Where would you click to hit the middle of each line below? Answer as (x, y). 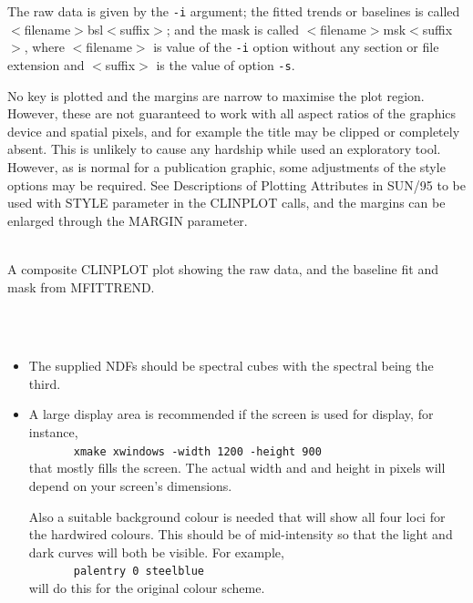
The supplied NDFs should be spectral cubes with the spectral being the (231, 366)
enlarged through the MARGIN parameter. (128, 220)
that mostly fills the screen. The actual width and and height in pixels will (237, 468)
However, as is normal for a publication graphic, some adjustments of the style (226, 166)
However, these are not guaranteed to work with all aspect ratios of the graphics (232, 113)
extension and (46, 64)
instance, (53, 432)
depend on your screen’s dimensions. (130, 485)
